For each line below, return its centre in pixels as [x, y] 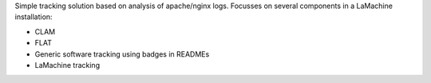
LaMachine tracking [67, 65]
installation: [34, 17]
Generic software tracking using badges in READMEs [122, 54]
